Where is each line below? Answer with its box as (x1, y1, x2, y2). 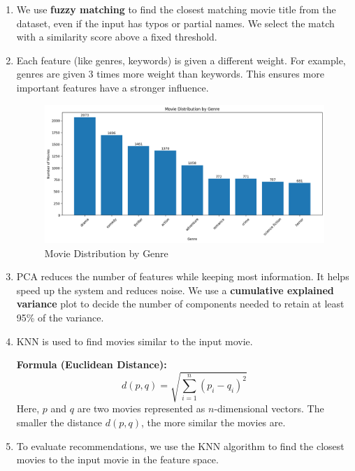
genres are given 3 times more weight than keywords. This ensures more (16, 66, 324, 81)
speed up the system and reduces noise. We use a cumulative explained (16, 282, 334, 297)
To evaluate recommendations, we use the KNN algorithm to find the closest (16, 438, 345, 453)
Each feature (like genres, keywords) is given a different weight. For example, (16, 52, 346, 67)
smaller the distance (16, 414, 103, 429)
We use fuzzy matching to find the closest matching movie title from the (16, 2, 336, 16)
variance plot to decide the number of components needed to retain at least (16, 296, 345, 311)
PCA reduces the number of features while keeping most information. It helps (16, 269, 349, 284)
